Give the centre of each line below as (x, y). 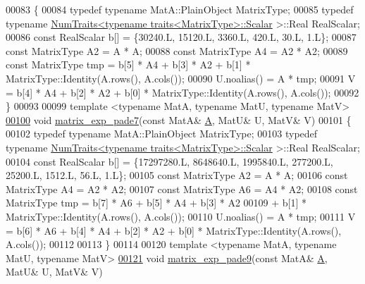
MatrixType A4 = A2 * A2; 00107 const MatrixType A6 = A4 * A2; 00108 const (182, 189)
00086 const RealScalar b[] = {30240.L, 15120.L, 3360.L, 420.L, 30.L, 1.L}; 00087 (181, 37)
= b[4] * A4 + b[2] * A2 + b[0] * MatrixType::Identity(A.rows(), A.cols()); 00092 (182, 92)
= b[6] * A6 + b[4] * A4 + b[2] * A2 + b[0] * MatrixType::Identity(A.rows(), (174, 230)
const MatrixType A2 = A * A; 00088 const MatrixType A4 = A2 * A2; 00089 (177, 50)
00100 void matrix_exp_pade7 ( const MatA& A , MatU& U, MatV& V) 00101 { (179, 119)
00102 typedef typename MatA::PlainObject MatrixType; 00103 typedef (162, 134)
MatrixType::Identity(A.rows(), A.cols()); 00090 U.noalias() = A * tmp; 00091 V (181, 78)
